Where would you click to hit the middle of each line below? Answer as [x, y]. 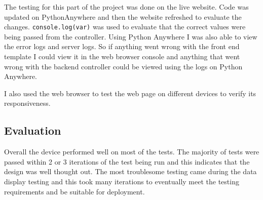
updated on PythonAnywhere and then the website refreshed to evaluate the [123, 16]
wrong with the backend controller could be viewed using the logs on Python [123, 66]
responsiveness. [27, 103]
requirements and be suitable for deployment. [74, 191]
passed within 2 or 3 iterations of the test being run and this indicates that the [127, 161]
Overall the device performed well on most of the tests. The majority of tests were [132, 152]
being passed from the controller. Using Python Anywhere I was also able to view [131, 36]
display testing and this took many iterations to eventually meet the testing [122, 181]
